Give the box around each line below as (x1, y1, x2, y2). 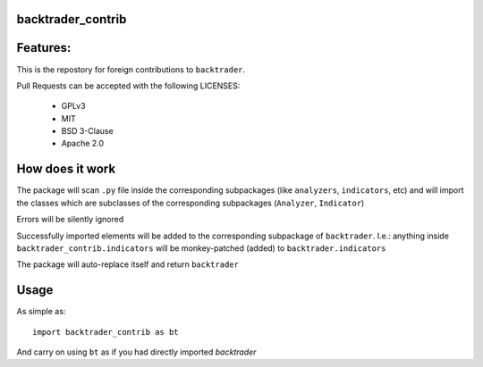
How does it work (16, 162, 116, 177)
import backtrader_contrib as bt (32, 327, 179, 337)
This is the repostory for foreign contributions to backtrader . (16, 63, 246, 75)
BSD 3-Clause (61, 126, 114, 137)
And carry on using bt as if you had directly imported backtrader (16, 346, 257, 357)
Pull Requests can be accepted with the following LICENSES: (16, 80, 241, 91)
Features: (16, 40, 72, 55)
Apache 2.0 (61, 138, 105, 149)
